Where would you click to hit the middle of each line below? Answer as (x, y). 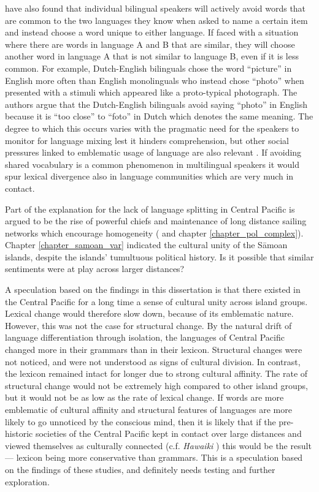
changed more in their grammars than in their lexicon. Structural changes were (154, 350)
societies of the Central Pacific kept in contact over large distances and (168, 433)
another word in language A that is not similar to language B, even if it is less (152, 56)
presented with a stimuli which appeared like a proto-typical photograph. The (151, 92)
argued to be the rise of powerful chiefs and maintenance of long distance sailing (156, 221)
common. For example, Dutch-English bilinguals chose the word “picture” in (148, 68)
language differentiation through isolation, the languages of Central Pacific (145, 337)
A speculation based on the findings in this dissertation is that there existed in (153, 290)
